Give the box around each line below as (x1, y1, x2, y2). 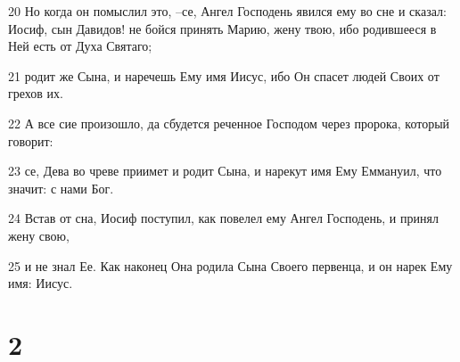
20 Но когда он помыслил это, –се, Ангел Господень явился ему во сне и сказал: (8, 2, 447, 20)
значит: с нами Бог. (8, 178, 114, 197)
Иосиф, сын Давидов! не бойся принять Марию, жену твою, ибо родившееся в (8, 19, 437, 37)
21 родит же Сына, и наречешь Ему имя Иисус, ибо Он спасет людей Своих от (8, 66, 439, 85)
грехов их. (8, 84, 63, 103)
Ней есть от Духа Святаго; (8, 37, 152, 55)
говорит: (8, 131, 53, 150)
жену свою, (8, 226, 70, 244)
